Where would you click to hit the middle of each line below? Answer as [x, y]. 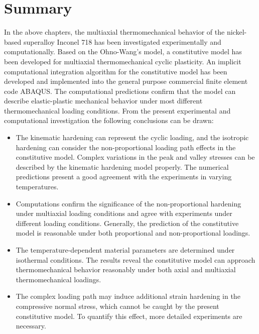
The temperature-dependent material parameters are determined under [125, 250]
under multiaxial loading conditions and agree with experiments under [124, 213]
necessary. [31, 326]
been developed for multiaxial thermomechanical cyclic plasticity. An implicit [123, 61]
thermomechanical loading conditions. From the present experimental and [117, 110]
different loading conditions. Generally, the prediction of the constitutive [127, 223]
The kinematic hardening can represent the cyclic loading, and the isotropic [132, 137]
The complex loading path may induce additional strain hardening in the [128, 296]
